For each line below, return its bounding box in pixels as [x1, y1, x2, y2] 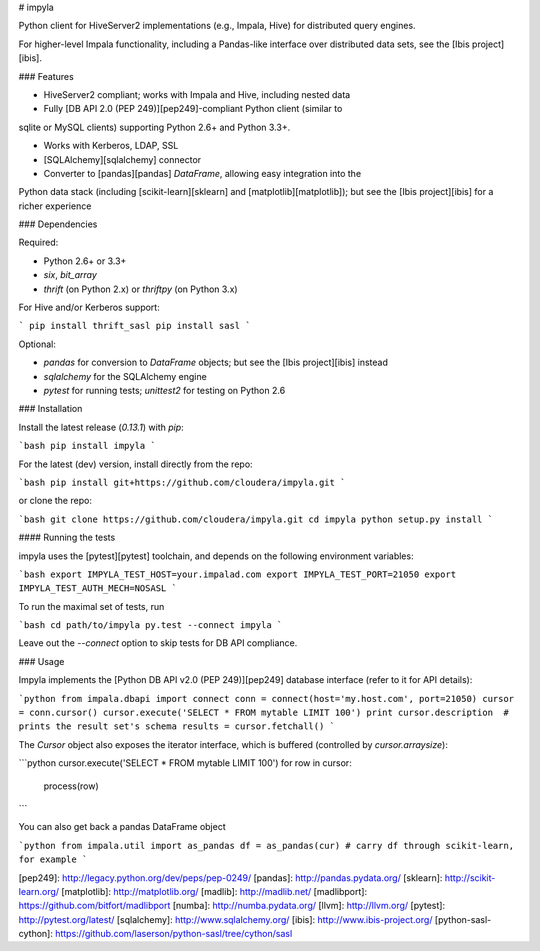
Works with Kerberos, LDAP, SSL [43, 140, 179, 152]
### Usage [18, 655, 65, 667]
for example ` [18, 854, 88, 865]
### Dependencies [18, 218, 98, 230]
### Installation [18, 403, 83, 415]
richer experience [18, 200, 92, 212]
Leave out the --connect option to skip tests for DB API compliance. [18, 637, 298, 649]
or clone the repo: [18, 495, 92, 507]
